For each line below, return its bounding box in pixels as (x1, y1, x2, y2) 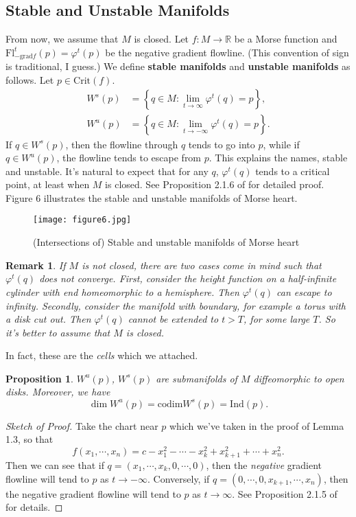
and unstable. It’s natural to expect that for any (5, 163, 209, 178)
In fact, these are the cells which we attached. (5, 348, 198, 363)
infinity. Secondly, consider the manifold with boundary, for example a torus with (5, 298, 346, 312)
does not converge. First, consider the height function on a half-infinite (39, 271, 337, 286)
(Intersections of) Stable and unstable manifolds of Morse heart (33, 235, 300, 249)
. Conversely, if (147, 471, 210, 485)
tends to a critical (255, 163, 330, 178)
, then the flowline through (65, 137, 178, 151)
